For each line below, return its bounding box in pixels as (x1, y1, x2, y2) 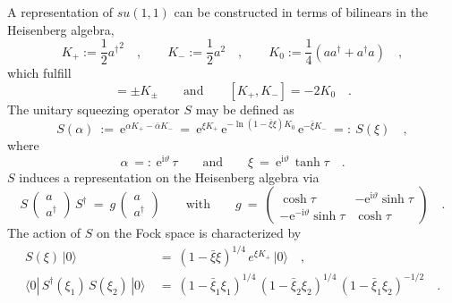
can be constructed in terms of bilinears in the (174, 3, 429, 21)
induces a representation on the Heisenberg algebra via (19, 167, 320, 186)
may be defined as (195, 99, 294, 118)
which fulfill (7, 63, 72, 82)
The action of (7, 223, 81, 242)
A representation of (7, 3, 113, 21)
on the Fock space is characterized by (96, 223, 302, 242)
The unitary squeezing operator (7, 99, 180, 118)
